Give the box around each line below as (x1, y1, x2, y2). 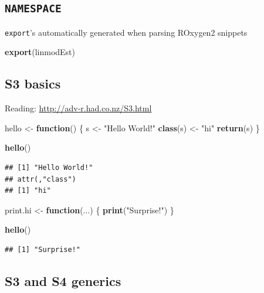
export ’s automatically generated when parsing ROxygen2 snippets (5, 26, 248, 38)
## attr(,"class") (5, 175, 76, 183)
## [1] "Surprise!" (5, 245, 80, 254)
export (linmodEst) (5, 46, 76, 58)
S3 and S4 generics (5, 271, 121, 289)
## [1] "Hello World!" (5, 163, 93, 172)
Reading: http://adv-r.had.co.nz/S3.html (5, 102, 152, 114)
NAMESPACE (5, 2, 62, 15)
